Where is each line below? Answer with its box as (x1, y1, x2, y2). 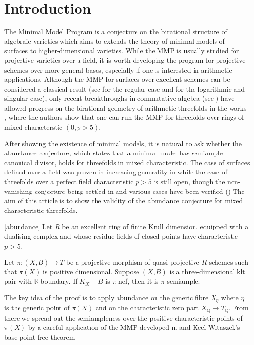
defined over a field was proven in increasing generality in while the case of (4, 167, 227, 177)
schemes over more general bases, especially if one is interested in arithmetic (4, 64, 232, 75)
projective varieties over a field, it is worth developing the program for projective (4, 55, 246, 65)
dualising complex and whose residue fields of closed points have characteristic (4, 231, 238, 241)
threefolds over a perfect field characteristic (4, 176, 134, 187)
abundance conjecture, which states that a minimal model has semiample (4, 148, 223, 158)
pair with (4, 276, 32, 286)
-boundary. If (38, 276, 78, 286)
